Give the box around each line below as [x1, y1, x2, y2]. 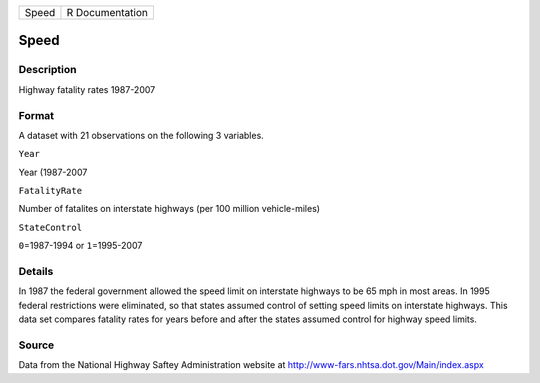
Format [18, 108, 55, 122]
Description [18, 63, 77, 77]
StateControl [18, 221, 83, 233]
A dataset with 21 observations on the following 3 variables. [18, 129, 264, 141]
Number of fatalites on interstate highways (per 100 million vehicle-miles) [18, 203, 320, 215]
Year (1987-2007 [18, 166, 88, 178]
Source [18, 338, 55, 352]
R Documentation [66, 6, 149, 19]
